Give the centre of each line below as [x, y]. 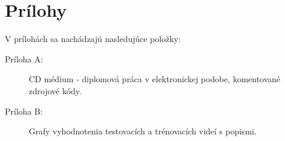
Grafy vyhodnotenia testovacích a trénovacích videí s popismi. [143, 131]
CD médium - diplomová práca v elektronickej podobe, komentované [155, 79]
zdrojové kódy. [55, 90]
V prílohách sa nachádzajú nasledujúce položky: [93, 39]
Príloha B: [24, 111]
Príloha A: [24, 58]
